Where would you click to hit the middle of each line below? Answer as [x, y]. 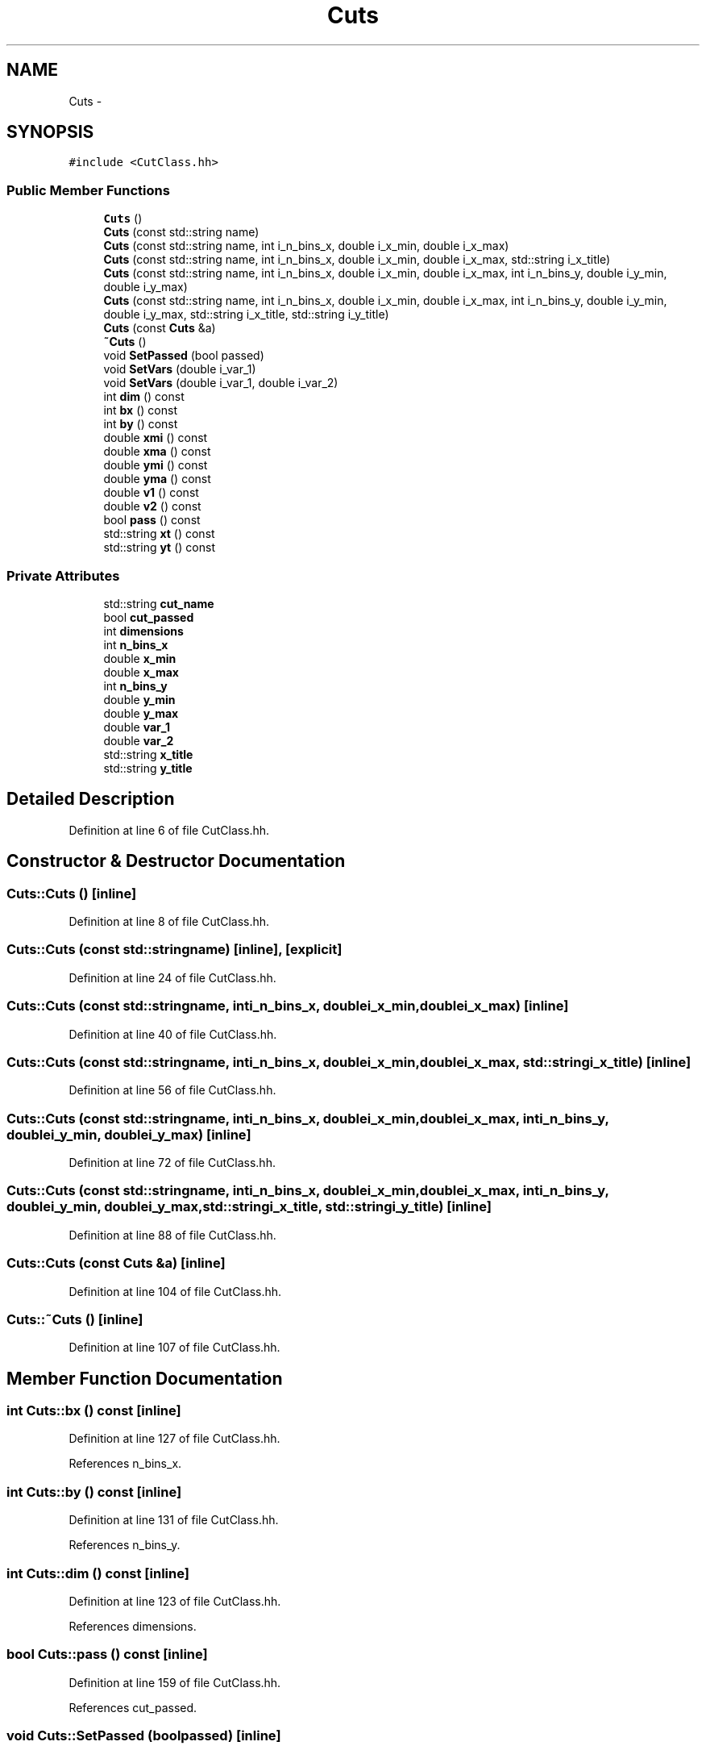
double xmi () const [156, 438]
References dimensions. [133, 1626]
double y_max [141, 713]
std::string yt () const [159, 548]
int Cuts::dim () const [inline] [98, 1573]
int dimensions [143, 631]
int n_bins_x [136, 644]
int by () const [141, 424]
